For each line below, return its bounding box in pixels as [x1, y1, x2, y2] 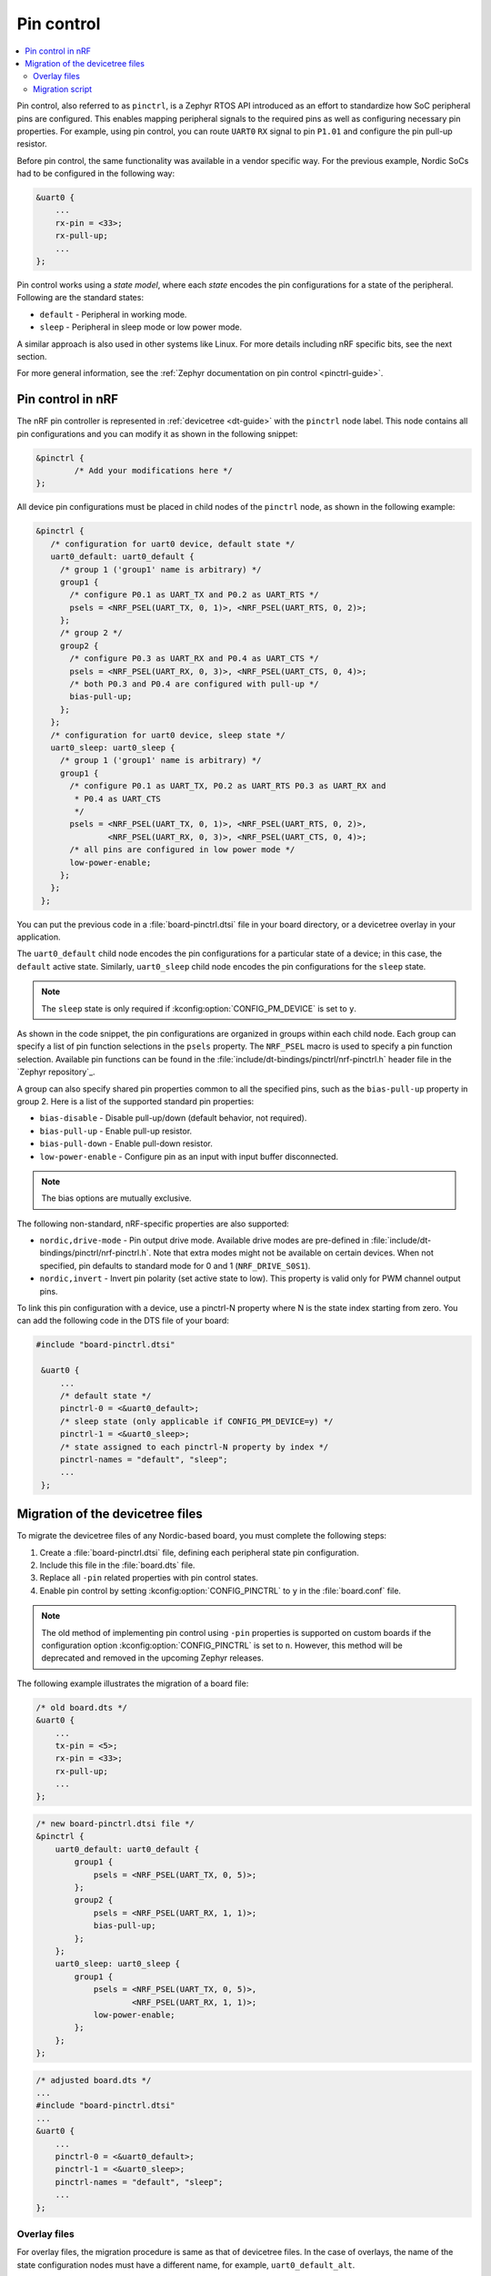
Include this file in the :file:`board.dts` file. [39, 1560, 195, 1570]
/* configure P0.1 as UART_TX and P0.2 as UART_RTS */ [69, 590, 319, 600]
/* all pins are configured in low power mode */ [69, 845, 296, 855]
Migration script [33, 83, 93, 95]
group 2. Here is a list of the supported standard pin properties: [16, 1095, 255, 1106]
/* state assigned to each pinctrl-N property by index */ [59, 1441, 329, 1452]
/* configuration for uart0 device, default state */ [50, 538, 296, 549]
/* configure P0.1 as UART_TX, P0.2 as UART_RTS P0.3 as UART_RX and [69, 781, 386, 791]
